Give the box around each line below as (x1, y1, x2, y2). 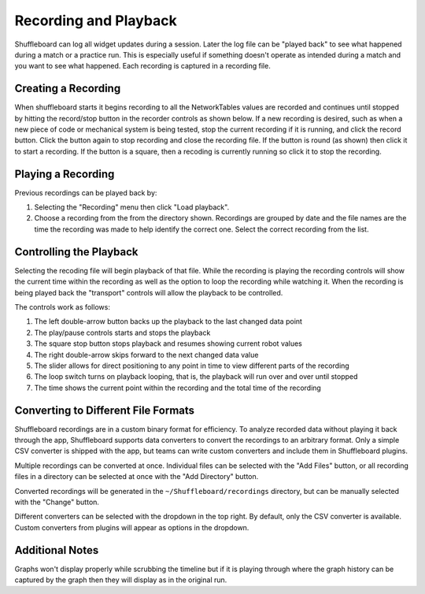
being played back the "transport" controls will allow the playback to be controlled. (14, 288, 283, 297)
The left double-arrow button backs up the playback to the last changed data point (34, 317, 303, 326)
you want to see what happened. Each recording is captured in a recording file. (14, 61, 271, 71)
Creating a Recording (14, 82, 121, 95)
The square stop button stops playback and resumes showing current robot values (34, 339, 303, 348)
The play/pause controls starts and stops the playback (34, 328, 211, 337)
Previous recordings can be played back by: (14, 187, 157, 197)
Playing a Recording (14, 167, 115, 180)
